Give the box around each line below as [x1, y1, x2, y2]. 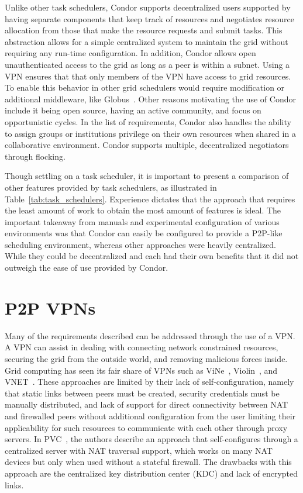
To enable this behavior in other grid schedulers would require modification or [5, 81, 285, 94]
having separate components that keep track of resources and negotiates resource [5, 12, 294, 25]
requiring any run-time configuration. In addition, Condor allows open [5, 47, 256, 59]
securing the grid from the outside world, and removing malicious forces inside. [5, 352, 288, 364]
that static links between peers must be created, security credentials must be [5, 387, 280, 399]
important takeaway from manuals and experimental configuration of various [5, 215, 280, 227]
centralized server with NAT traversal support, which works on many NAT [5, 444, 273, 456]
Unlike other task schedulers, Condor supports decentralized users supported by [5, 1, 291, 13]
